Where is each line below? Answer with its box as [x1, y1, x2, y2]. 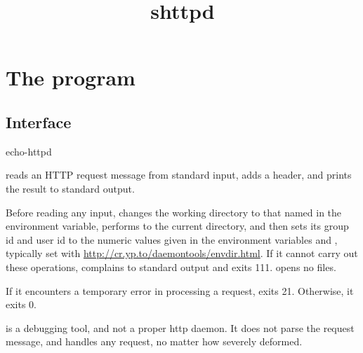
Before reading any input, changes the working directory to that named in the [6, 205, 342, 219]
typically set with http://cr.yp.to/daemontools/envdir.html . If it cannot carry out [6, 246, 358, 261]
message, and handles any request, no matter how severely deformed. [6, 334, 303, 349]
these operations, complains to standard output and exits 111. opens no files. [6, 259, 336, 274]
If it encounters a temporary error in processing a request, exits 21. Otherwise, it [6, 283, 354, 298]
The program [6, 63, 136, 92]
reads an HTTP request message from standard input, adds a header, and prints [6, 167, 352, 182]
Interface [6, 111, 72, 132]
